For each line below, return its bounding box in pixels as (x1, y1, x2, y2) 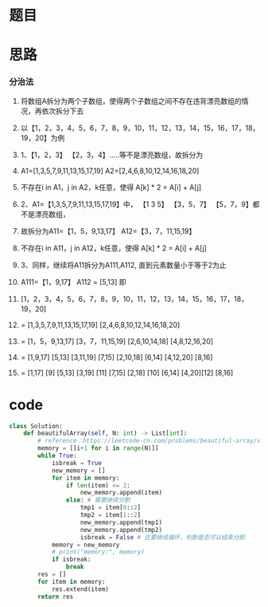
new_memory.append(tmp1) (80, 518, 162, 526)
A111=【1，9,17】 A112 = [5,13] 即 (20, 277, 126, 286)
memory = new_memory (51, 541, 120, 549)
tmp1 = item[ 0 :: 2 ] (80, 503, 142, 512)
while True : (37, 451, 78, 460)
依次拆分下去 (41, 106, 84, 116)
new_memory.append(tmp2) (80, 526, 162, 534)
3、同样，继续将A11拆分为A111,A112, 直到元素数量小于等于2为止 (20, 260, 227, 270)
